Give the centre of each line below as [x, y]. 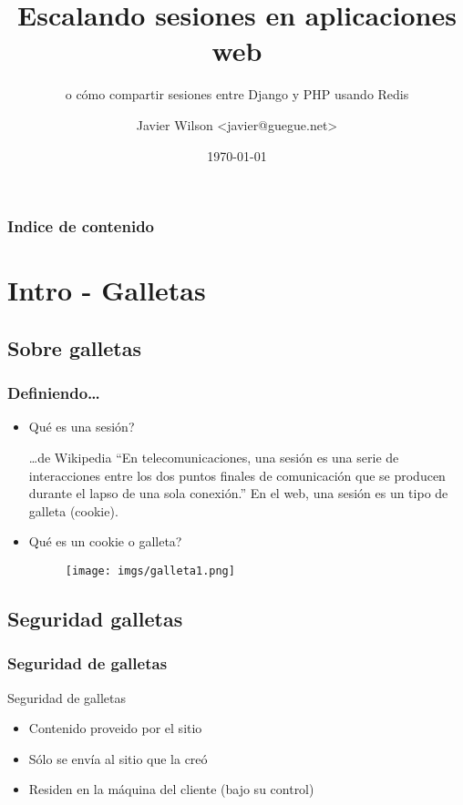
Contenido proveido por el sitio [115, 728]
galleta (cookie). [73, 510]
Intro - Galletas [107, 290]
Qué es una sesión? [82, 427]
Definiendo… [54, 393]
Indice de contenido [81, 226]
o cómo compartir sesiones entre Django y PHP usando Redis [237, 94]
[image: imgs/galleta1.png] [150, 571]
